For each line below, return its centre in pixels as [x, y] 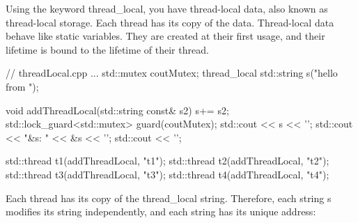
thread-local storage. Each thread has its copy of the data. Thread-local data [170, 22]
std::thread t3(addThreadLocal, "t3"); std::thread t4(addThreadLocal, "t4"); [168, 174]
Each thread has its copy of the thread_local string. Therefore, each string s [169, 198]
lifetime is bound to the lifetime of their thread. [107, 49]
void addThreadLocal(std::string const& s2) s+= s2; [117, 110]
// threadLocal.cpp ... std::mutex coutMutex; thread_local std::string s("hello [172, 73]
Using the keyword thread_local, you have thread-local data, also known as [167, 8]
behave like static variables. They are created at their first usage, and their [165, 36]
